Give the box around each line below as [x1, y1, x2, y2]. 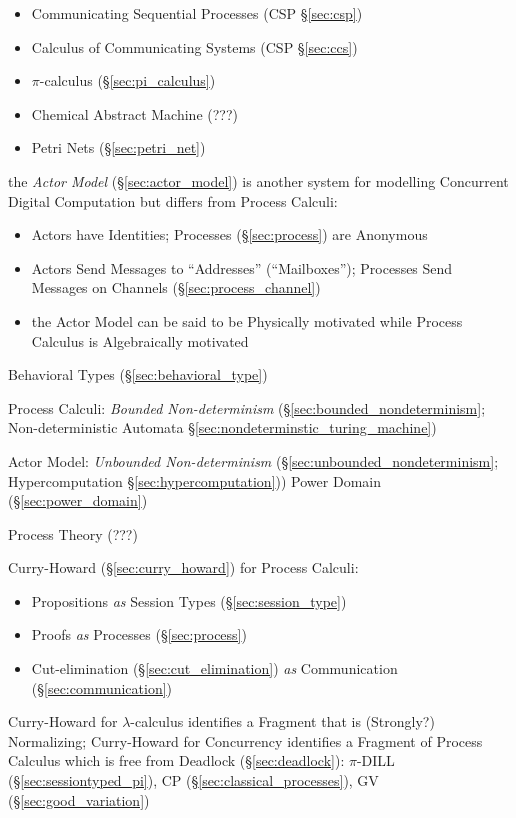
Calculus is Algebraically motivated [31, 330, 249, 351]
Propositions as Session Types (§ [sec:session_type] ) [31, 590, 347, 611]
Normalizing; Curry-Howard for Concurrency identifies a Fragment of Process [8, 730, 483, 751]
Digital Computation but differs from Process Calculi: [8, 190, 338, 211]
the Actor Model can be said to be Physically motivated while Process [31, 310, 463, 331]
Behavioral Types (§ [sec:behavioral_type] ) [8, 364, 268, 385]
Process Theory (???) [8, 523, 138, 544]
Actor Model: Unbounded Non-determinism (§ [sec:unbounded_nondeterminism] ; [8, 450, 499, 471]
